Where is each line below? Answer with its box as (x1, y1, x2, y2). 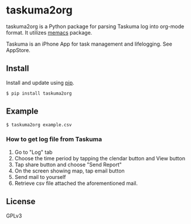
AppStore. (6, 46, 30, 53)
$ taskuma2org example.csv (6, 122, 72, 127)
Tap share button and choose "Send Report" (14, 161, 122, 168)
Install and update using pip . (6, 79, 74, 86)
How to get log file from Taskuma (6, 135, 103, 143)
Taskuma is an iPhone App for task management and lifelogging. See (6, 40, 173, 47)
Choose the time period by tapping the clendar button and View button (14, 154, 186, 161)
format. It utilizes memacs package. (6, 29, 93, 36)
